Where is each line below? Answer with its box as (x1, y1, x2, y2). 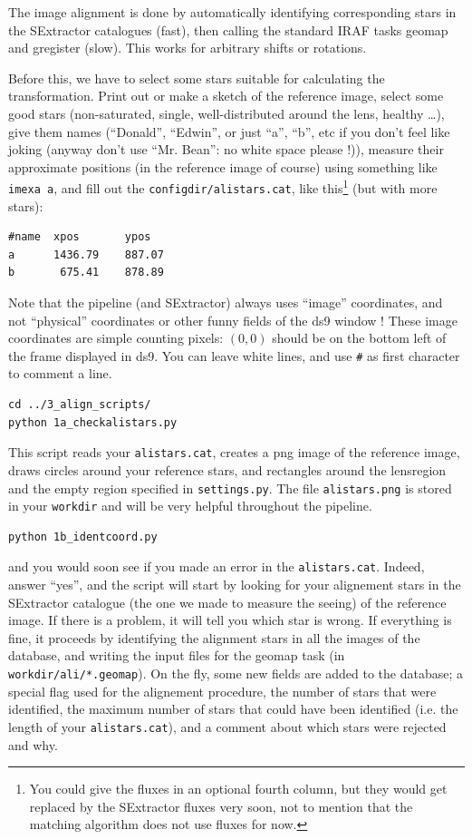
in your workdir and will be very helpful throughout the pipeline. (8, 496, 372, 515)
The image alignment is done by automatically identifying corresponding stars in (8, 3, 457, 21)
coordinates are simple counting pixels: (8, 328, 224, 347)
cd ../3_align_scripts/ (8, 398, 151, 412)
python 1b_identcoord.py (8, 530, 158, 543)
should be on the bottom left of (272, 328, 447, 347)
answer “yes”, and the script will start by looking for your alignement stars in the (8, 575, 461, 594)
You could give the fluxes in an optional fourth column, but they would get (29, 779, 448, 798)
